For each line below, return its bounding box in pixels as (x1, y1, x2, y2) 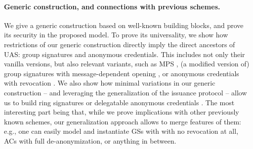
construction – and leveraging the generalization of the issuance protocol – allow (4, 87, 247, 97)
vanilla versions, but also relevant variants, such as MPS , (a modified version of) (4, 59, 250, 69)
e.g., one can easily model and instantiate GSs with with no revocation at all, (4, 126, 239, 136)
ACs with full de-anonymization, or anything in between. (4, 135, 176, 146)
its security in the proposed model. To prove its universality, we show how (4, 30, 228, 40)
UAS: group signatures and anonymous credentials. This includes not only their (4, 49, 245, 59)
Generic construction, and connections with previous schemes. (4, 1, 220, 11)
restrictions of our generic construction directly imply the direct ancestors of (4, 39, 235, 49)
